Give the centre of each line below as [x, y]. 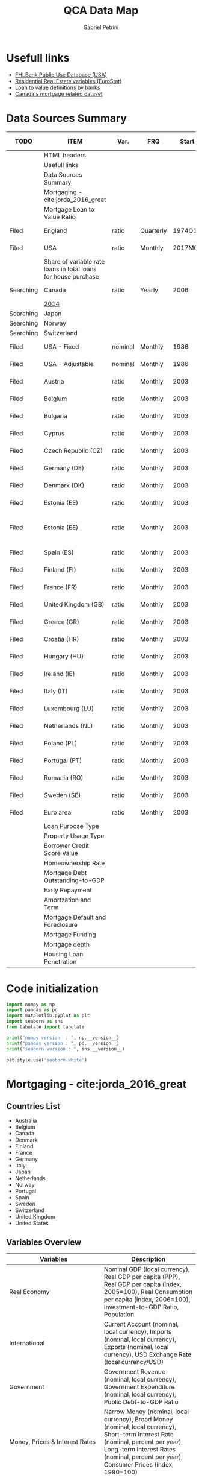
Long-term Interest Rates [140, 1450]
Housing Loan [64, 954]
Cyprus [54, 433]
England [56, 230]
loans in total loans [71, 269]
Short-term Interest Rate [139, 1435]
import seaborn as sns [35, 1022]
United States [32, 1223]
